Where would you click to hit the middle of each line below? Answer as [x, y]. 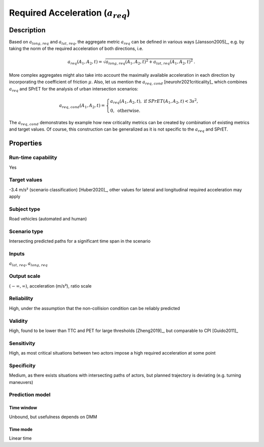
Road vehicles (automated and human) [48, 219]
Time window [23, 408]
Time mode [21, 429]
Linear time [20, 438]
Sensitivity [22, 343]
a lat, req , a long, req [28, 264]
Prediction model [30, 395]
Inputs [17, 254]
